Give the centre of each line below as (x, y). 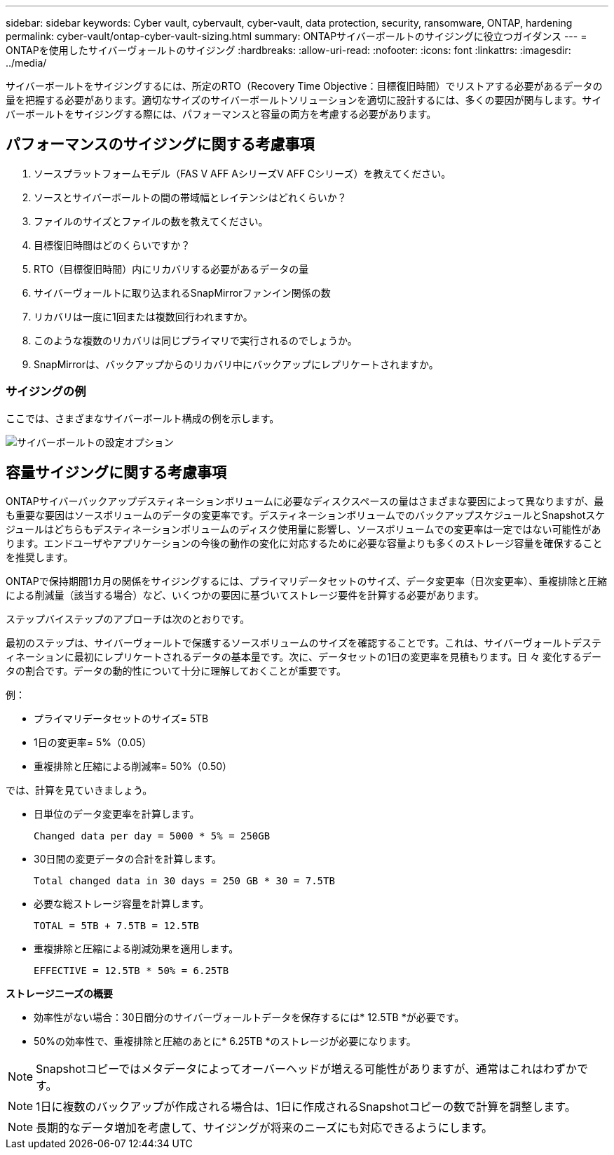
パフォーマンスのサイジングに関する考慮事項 (160, 144)
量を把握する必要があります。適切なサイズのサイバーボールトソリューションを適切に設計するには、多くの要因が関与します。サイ (304, 100)
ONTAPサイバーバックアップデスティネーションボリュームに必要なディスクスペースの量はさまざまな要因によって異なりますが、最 (305, 501)
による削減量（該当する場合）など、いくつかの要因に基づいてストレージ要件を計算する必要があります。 (245, 595)
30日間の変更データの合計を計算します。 (128, 859)
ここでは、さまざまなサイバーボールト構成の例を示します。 (143, 418)
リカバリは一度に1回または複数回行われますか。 (143, 316)
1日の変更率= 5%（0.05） (93, 743)
